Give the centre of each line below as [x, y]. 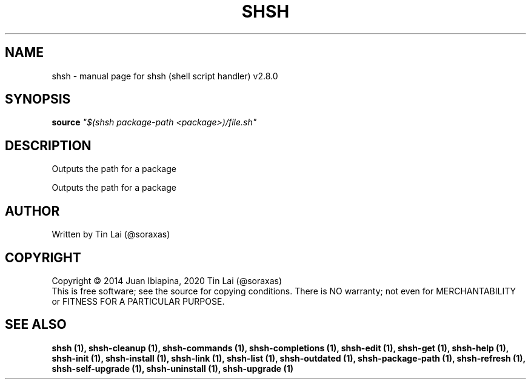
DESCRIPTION [48, 145]
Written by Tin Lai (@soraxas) [111, 234]
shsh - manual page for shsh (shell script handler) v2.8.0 [165, 76]
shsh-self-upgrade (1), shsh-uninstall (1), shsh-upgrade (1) [173, 368]
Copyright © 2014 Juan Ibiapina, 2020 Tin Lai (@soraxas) [167, 280]
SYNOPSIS [38, 99]
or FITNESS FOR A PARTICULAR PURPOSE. [138, 301]
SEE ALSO [36, 325]
